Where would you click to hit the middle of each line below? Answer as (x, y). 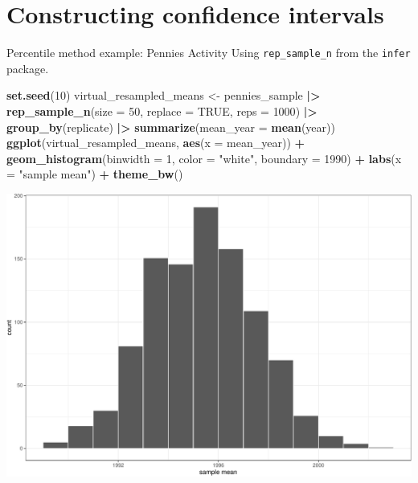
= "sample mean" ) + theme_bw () (95, 174)
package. (28, 68)
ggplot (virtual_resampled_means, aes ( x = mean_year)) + (156, 143)
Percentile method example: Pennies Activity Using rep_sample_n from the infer (209, 53)
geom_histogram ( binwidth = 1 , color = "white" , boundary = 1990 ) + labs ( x (204, 158)
